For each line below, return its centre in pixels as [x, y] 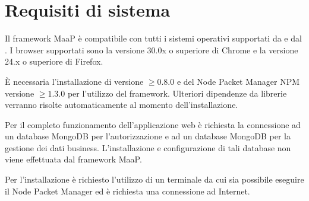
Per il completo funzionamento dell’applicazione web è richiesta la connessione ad [153, 124]
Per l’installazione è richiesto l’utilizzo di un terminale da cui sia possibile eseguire [154, 179]
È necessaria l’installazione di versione [74, 81]
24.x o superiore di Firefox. [54, 61]
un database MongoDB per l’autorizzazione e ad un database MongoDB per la [148, 136]
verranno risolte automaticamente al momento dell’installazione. [122, 105]
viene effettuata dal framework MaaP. [73, 159]
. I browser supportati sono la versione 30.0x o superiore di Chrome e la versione [152, 50]
